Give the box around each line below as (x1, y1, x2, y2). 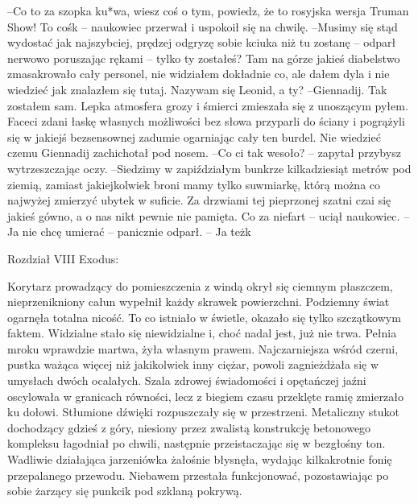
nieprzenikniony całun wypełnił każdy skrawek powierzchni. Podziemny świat (7, 293, 390, 310)
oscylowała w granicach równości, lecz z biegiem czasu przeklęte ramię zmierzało (7, 387, 404, 404)
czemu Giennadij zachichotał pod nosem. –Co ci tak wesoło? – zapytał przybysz (7, 144, 401, 161)
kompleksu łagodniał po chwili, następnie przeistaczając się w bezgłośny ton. (7, 435, 386, 452)
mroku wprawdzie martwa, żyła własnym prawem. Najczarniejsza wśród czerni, (7, 340, 399, 357)
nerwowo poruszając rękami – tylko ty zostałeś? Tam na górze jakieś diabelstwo (7, 49, 400, 66)
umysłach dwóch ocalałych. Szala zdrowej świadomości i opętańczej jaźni (7, 372, 366, 389)
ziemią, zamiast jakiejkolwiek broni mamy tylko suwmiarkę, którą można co (7, 176, 381, 192)
